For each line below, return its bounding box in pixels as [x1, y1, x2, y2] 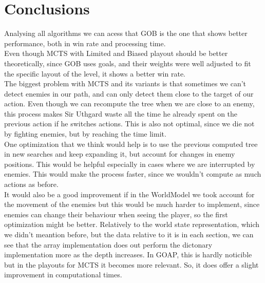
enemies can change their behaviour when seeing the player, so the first [4, 209, 228, 219]
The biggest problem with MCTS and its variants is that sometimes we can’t [4, 78, 247, 89]
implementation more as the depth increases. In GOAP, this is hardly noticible [4, 249, 252, 260]
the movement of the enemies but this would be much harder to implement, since [4, 199, 260, 210]
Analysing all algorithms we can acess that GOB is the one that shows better [4, 28, 248, 39]
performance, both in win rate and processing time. [4, 37, 166, 48]
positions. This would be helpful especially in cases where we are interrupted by [4, 158, 255, 169]
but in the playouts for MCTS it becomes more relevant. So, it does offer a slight [4, 259, 259, 270]
